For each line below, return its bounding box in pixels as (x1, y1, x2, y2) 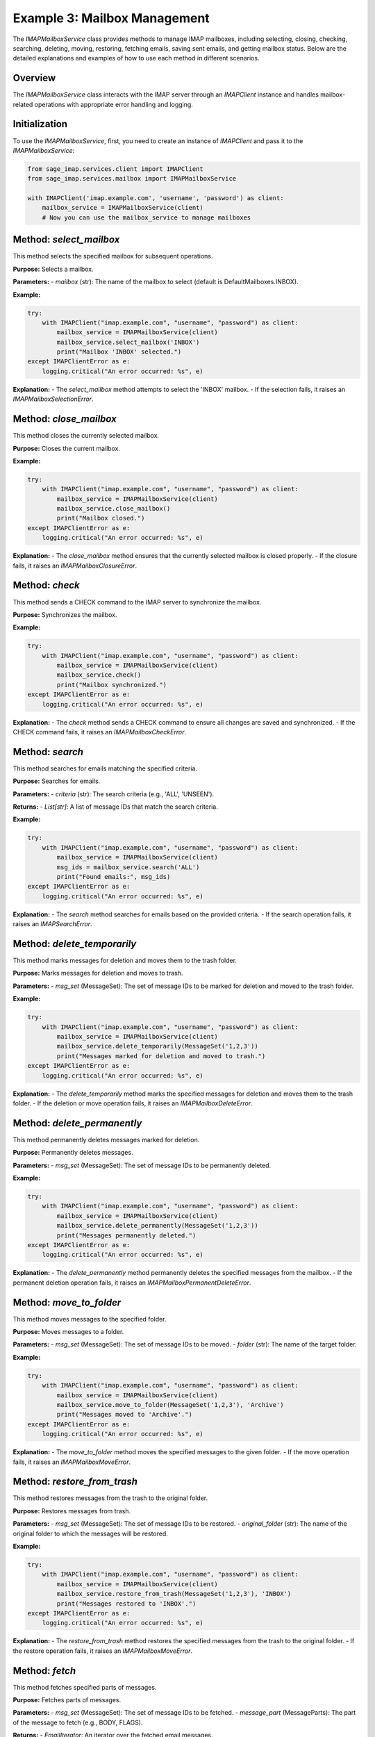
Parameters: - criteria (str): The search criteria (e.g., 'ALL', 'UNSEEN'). (12, 789, 215, 798)
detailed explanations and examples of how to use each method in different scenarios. (12, 54, 260, 63)
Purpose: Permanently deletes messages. (12, 1149, 133, 1157)
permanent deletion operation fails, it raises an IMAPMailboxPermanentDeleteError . (12, 1278, 251, 1287)
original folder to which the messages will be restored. (12, 1529, 168, 1538)
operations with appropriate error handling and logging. (34, 100, 194, 108)
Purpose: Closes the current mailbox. (12, 444, 121, 452)
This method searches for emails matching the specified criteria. (12, 764, 198, 773)
